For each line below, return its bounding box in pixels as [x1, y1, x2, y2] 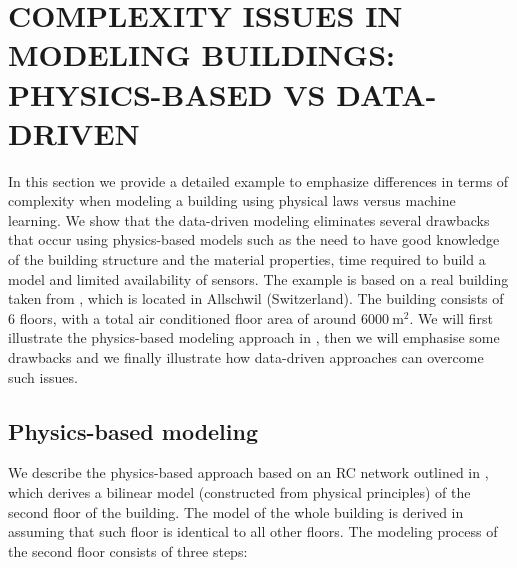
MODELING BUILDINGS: [8, 34, 395, 75]
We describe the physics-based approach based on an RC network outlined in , [8, 462, 489, 483]
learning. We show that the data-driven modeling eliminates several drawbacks [8, 209, 490, 230]
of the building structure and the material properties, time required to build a [8, 249, 486, 270]
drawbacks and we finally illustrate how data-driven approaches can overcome [8, 347, 484, 368]
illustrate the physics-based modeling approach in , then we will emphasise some [8, 327, 500, 348]
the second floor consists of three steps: [8, 540, 248, 561]
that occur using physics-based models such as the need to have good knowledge [8, 229, 500, 250]
